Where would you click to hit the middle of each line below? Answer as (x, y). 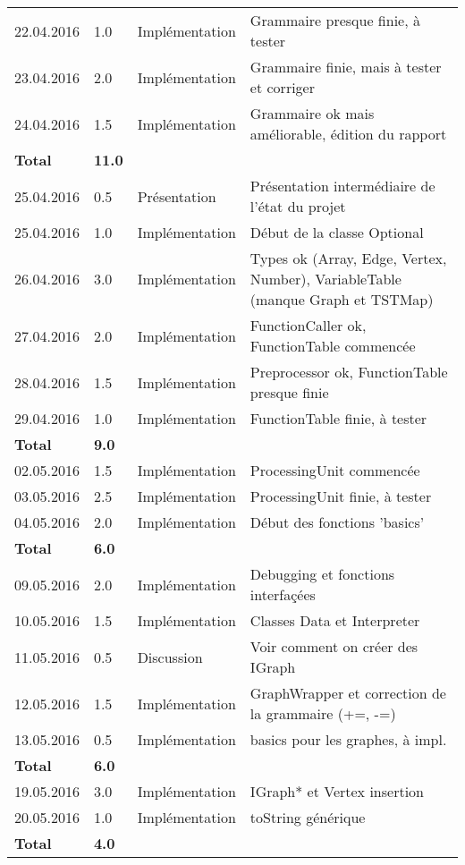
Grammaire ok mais (312, 113)
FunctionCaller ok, (308, 325)
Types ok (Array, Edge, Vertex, (348, 258)
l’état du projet (298, 206)
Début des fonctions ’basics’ (337, 522)
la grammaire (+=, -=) (323, 713)
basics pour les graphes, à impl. (348, 739)
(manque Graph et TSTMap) (342, 299)
